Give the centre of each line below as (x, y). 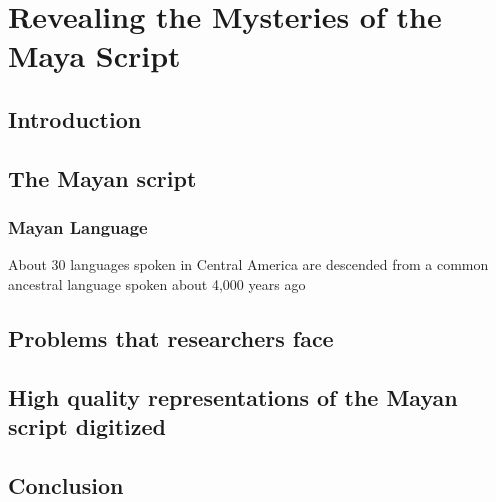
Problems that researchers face (171, 337)
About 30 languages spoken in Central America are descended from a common (248, 264)
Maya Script (94, 55)
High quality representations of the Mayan (233, 396)
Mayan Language (78, 227)
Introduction (75, 118)
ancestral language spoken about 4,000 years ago (157, 283)
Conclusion (66, 484)
